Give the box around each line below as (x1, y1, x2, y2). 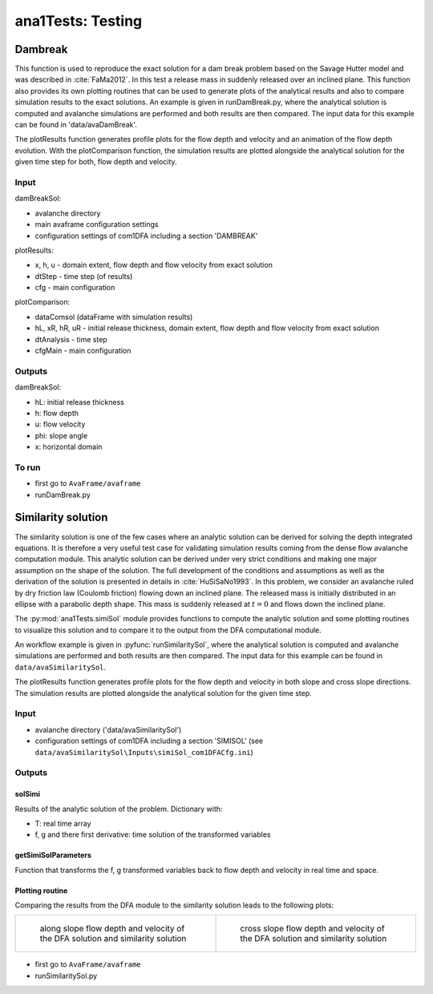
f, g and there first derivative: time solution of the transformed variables (34, 830, 271, 839)
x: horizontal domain (34, 442, 103, 452)
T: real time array (34, 818, 91, 828)
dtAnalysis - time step (34, 334, 107, 344)
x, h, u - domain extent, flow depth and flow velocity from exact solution (34, 261, 273, 270)
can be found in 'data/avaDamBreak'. (14, 120, 138, 130)
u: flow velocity (34, 419, 86, 429)
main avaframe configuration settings (34, 220, 159, 229)
